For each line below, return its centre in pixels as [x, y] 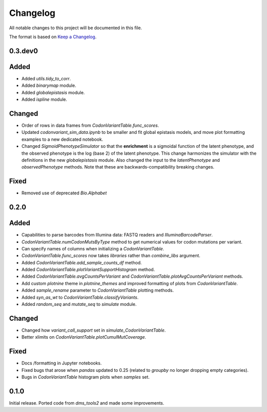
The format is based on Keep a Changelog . [53, 37]
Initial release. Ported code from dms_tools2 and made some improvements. [87, 403]
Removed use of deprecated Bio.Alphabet [64, 193]
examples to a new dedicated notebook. [62, 139]
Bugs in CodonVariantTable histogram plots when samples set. [86, 377]
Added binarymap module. [49, 86]
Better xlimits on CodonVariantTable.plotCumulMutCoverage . [84, 337]
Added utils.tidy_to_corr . [46, 78]
